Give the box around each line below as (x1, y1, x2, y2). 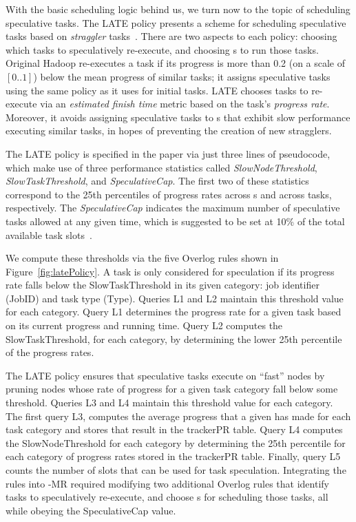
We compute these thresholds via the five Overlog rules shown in (6, 251, 279, 265)
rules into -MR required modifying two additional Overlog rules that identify (6, 476, 329, 490)
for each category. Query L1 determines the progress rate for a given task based (6, 304, 342, 319)
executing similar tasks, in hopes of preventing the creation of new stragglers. (6, 123, 332, 138)
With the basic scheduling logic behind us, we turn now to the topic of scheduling (6, 2, 350, 16)
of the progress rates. (6, 345, 94, 359)
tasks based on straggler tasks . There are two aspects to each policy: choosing (6, 29, 337, 43)
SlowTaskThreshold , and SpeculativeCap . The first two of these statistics (6, 174, 309, 188)
